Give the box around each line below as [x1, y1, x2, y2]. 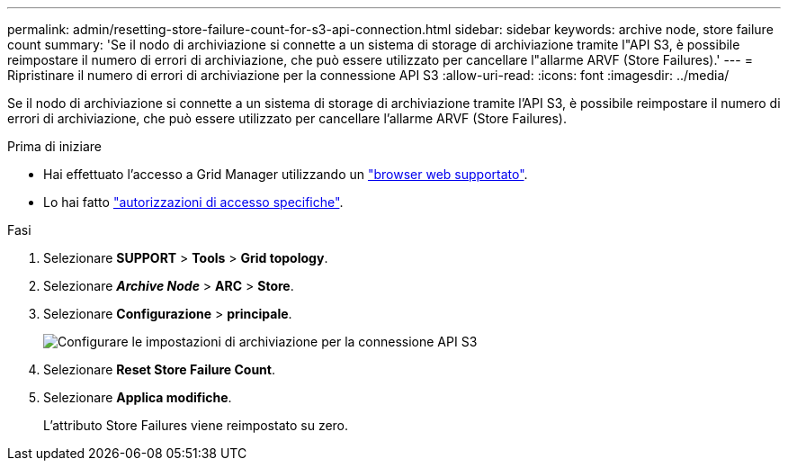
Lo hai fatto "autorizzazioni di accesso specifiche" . [43, 194, 344, 210]
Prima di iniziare [7, 139, 102, 154]
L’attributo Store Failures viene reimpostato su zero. [43, 418, 349, 433]
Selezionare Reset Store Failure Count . [43, 362, 276, 377]
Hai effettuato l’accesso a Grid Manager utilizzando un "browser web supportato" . [43, 166, 528, 182]
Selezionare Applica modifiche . [43, 390, 232, 405]
